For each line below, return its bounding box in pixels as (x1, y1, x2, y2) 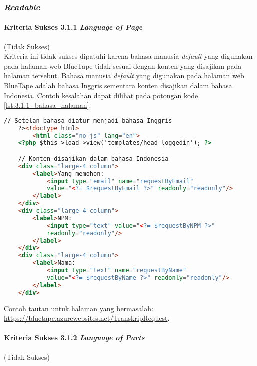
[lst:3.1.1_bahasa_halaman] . (4, 100, 91, 110)
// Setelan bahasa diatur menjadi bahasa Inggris (4, 117, 172, 124)
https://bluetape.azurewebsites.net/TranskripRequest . (4, 313, 170, 323)
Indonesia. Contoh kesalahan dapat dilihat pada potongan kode (4, 90, 198, 100)
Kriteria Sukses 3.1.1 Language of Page (4, 22, 143, 32)
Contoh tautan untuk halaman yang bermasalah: (4, 303, 153, 313)
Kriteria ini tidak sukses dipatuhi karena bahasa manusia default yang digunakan (4, 51, 253, 61)
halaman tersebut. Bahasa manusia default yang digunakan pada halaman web (4, 70, 244, 81)
